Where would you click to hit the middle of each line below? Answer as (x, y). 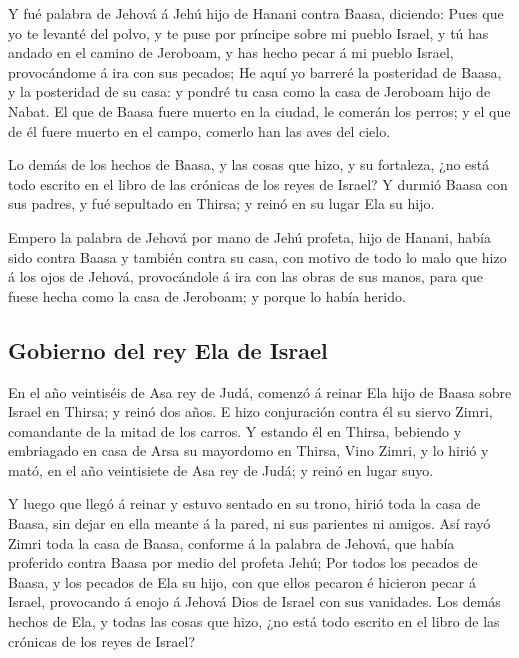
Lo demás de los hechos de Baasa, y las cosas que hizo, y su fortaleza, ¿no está (249, 164)
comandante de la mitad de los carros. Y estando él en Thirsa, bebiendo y (235, 430)
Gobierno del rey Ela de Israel (168, 349)
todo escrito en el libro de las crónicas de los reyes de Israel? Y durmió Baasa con (258, 183)
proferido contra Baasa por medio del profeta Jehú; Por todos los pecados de (243, 562)
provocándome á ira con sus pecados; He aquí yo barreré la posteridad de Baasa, (255, 71)
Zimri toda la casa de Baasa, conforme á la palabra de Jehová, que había (231, 542)
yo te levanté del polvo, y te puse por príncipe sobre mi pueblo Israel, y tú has (248, 32)
